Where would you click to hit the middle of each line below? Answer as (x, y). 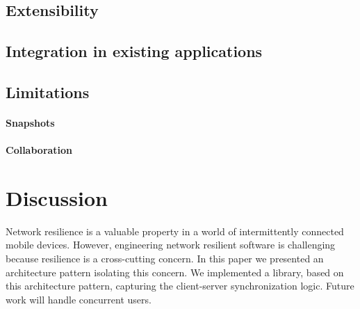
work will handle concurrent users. (79, 299)
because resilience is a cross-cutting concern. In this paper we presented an (165, 259)
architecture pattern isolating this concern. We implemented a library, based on (175, 272)
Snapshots (30, 122)
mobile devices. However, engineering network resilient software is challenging (171, 245)
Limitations (48, 92)
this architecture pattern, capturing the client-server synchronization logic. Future (180, 286)
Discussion (57, 197)
